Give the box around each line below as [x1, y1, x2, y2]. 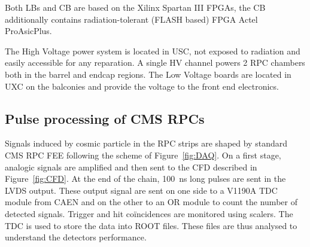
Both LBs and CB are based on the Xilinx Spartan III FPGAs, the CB [5, 1, 266, 13]
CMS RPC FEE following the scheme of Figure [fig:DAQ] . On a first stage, [5, 148, 281, 161]
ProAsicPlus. [5, 25, 52, 37]
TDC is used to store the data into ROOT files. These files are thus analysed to [5, 219, 297, 231]
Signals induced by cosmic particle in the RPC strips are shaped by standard [5, 137, 287, 150]
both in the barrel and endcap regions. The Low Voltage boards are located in [5, 68, 291, 80]
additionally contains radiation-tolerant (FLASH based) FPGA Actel [5, 13, 258, 25]
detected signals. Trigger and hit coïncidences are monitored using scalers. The [5, 207, 293, 219]
